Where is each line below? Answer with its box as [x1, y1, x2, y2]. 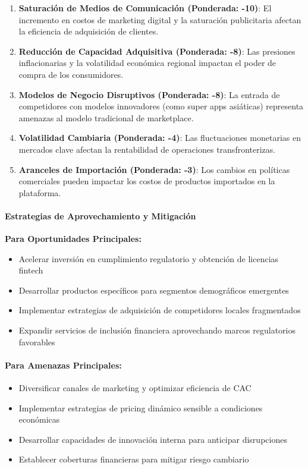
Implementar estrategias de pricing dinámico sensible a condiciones [18, 401, 263, 414]
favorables [18, 335, 55, 348]
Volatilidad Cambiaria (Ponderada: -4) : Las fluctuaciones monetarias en [18, 131, 301, 144]
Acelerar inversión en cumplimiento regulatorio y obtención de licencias [18, 252, 279, 265]
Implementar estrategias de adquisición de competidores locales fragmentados [18, 304, 301, 316]
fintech [18, 264, 43, 276]
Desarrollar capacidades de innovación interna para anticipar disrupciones [18, 433, 287, 445]
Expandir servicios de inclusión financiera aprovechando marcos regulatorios [18, 324, 296, 336]
